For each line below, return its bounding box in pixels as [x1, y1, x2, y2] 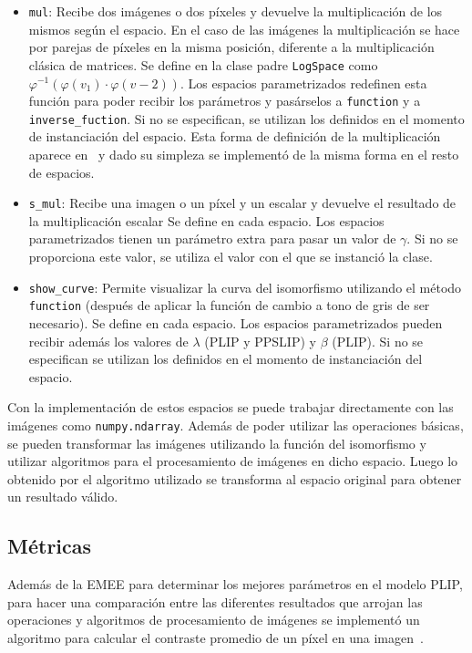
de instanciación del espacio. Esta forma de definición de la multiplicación [28, 127, 441, 146]
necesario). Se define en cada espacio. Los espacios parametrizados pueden [28, 313, 443, 332]
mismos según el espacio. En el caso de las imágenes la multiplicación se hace [28, 19, 460, 38]
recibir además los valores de [28, 331, 189, 350]
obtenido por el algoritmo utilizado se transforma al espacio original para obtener [7, 469, 462, 488]
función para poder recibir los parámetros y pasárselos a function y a [28, 91, 421, 110]
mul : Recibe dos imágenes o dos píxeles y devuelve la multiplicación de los [28, 2, 443, 20]
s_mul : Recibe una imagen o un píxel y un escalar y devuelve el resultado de [28, 193, 457, 212]
